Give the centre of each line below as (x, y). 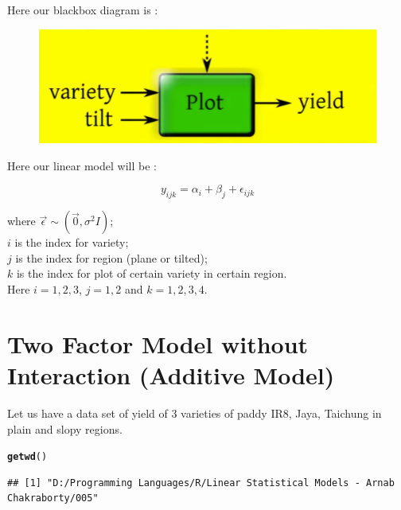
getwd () (27, 457)
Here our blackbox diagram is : (83, 10)
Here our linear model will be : (82, 165)
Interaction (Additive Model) (171, 375)
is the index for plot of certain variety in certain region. (152, 273)
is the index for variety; (72, 242)
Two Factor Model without (158, 343)
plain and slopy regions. (65, 428)
